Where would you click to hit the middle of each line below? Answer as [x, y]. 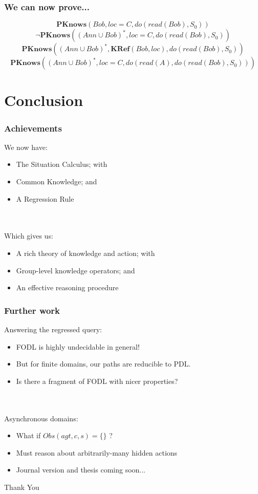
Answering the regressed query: [53, 329]
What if [28, 435]
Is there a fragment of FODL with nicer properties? [97, 381]
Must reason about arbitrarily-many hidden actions [97, 452]
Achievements [33, 128]
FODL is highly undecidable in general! [78, 346]
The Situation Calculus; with [62, 164]
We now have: [26, 147]
